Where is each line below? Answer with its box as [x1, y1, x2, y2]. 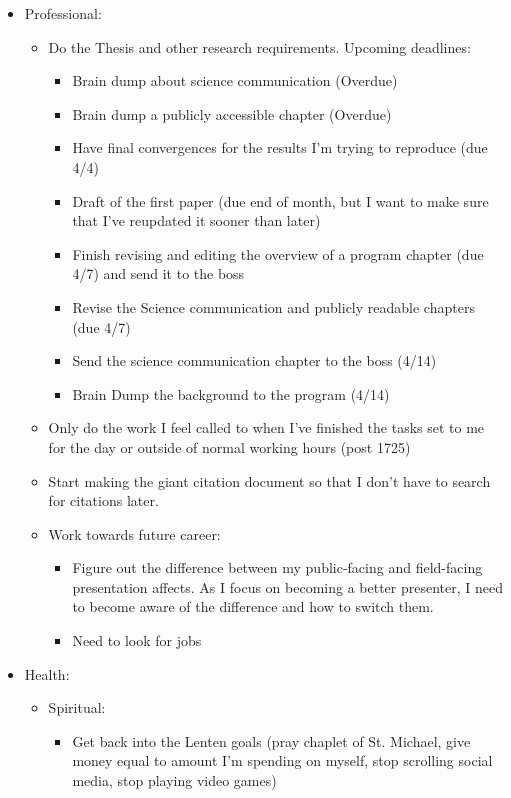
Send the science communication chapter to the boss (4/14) [72, 350, 437, 371]
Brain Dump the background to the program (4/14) [72, 383, 390, 404]
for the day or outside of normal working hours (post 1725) [48, 436, 411, 457]
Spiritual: [48, 697, 106, 718]
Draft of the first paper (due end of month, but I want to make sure [72, 190, 489, 211]
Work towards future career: [48, 523, 221, 544]
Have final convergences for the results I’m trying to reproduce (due [72, 137, 488, 158]
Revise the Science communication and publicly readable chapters [72, 296, 475, 317]
